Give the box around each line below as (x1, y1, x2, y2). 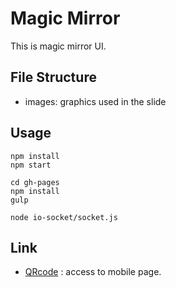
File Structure (10, 69, 97, 86)
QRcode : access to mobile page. (24, 266, 162, 278)
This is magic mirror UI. (10, 40, 107, 52)
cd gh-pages (10, 177, 60, 187)
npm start (10, 160, 52, 170)
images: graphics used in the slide (24, 95, 167, 107)
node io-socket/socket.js (10, 212, 118, 222)
